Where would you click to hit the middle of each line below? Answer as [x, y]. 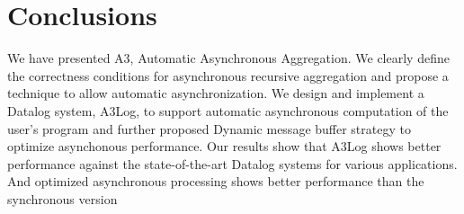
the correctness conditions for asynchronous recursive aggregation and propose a [228, 75]
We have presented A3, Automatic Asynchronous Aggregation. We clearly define [228, 58]
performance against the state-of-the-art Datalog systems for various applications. [232, 163]
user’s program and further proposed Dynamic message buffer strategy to [209, 128]
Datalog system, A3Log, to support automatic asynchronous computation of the [228, 110]
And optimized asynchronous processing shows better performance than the [216, 181]
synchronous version [62, 198]
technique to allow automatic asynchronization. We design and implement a [216, 93]
